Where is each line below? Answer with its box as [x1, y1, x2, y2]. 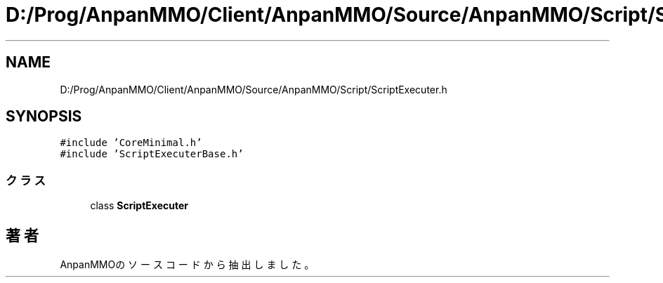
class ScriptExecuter [90, 199, 188, 212]
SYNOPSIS [6, 107, 82, 126]
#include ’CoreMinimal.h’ [60, 137, 202, 149]
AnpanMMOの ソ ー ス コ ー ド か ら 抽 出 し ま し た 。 [60, 258, 315, 271]
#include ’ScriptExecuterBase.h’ [60, 148, 244, 160]
